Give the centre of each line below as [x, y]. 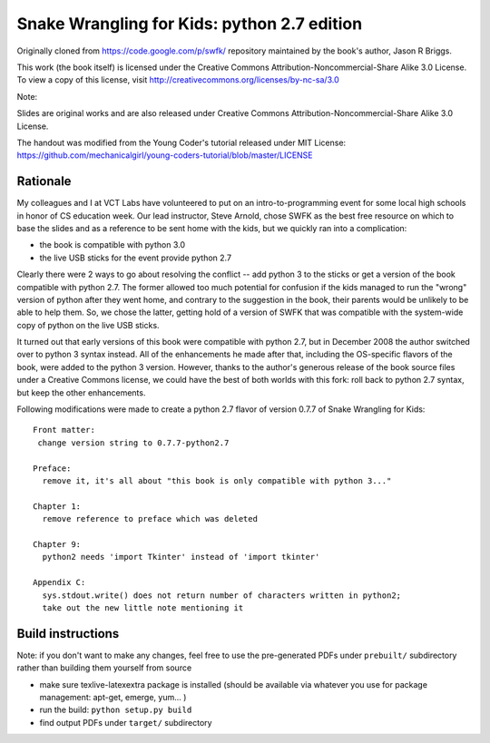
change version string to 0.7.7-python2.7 [133, 443]
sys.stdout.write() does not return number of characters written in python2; [222, 595]
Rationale [44, 181]
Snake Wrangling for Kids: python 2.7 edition [190, 24]
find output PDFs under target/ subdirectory [126, 722]
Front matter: [64, 430]
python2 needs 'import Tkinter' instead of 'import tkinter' [181, 557]
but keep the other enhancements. [81, 392]
